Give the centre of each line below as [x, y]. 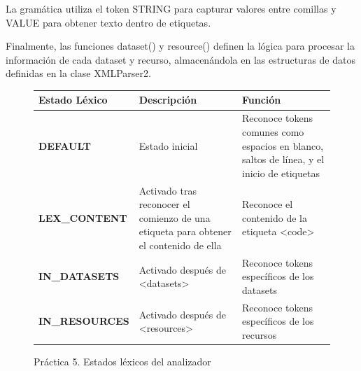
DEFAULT [65, 145]
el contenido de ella [180, 245]
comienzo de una [175, 217]
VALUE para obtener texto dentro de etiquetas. [108, 22]
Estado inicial [168, 145]
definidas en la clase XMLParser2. [78, 73]
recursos [260, 334]
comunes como [273, 131]
